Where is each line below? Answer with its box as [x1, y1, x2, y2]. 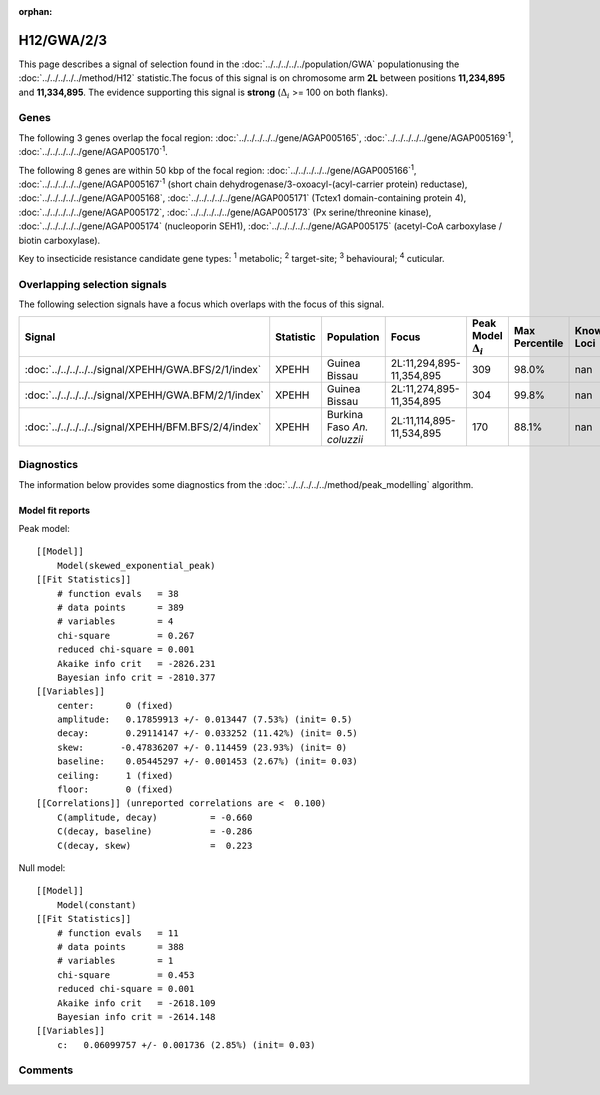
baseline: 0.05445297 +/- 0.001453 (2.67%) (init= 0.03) [56, 756, 359, 767]
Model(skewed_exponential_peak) [56, 560, 216, 571]
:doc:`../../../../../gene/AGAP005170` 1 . [18, 144, 169, 158]
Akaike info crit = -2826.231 [56, 658, 216, 669]
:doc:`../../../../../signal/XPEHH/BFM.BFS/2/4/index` [24, 420, 262, 434]
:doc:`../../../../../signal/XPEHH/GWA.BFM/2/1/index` [24, 388, 264, 402]
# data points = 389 [56, 601, 185, 613]
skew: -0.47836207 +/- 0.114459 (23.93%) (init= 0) [56, 741, 348, 753]
